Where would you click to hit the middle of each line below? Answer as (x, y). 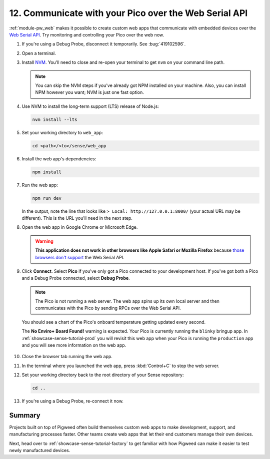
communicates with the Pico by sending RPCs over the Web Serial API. (108, 308)
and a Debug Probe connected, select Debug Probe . (76, 278)
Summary (25, 415)
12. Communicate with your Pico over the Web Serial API (128, 13)
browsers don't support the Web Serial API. (80, 257)
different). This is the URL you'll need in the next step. (77, 218)
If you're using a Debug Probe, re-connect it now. (72, 401)
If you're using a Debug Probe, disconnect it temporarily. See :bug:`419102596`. (104, 44)
